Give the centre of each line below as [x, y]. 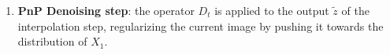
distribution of [52, 41]
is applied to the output [272, 10]
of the [355, 10]
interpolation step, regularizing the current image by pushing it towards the [201, 26]
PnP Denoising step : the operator [106, 10]
